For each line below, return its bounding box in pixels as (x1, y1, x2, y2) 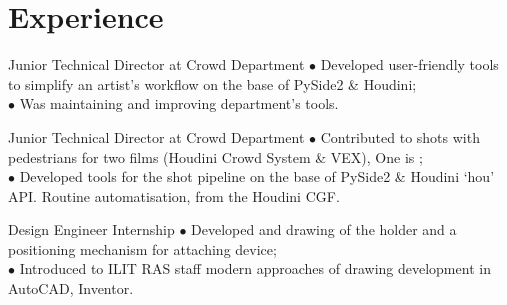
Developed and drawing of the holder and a (191, 219, 457, 240)
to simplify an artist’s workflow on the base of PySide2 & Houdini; (8, 73, 417, 94)
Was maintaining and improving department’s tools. (19, 93, 339, 114)
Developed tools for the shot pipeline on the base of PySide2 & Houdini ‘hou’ (19, 166, 495, 187)
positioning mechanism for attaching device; (8, 238, 277, 259)
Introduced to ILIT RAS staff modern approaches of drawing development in (19, 258, 491, 279)
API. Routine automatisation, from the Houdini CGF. (8, 185, 340, 206)
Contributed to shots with (320, 126, 480, 147)
